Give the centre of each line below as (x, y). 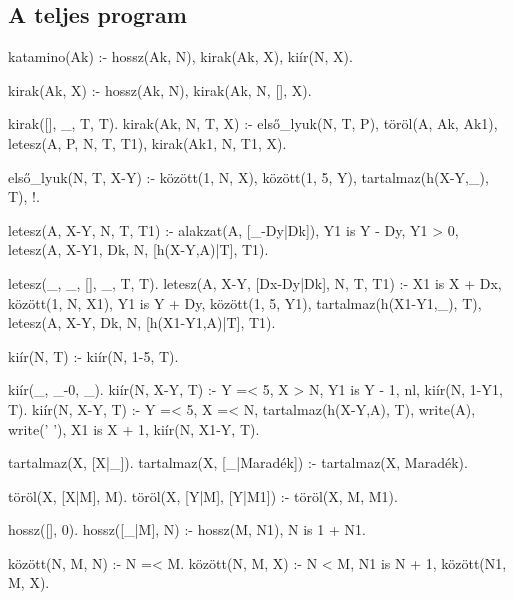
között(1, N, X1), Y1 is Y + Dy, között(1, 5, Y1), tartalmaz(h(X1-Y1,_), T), (245, 302)
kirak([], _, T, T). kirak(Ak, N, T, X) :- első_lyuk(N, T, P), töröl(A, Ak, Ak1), (253, 123)
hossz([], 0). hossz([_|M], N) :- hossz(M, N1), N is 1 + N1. (187, 529)
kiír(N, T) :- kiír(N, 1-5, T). (93, 355)
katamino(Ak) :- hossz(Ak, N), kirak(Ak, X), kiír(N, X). (180, 56)
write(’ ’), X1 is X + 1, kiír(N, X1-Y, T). (134, 428)
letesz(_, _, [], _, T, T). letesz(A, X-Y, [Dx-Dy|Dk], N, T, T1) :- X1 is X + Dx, (255, 282)
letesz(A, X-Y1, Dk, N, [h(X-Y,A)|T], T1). (138, 249)
